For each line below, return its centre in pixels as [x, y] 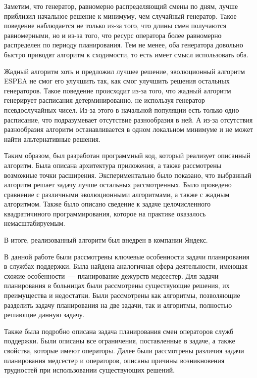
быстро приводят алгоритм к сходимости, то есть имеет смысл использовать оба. [126, 54]
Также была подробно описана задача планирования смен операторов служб [119, 331]
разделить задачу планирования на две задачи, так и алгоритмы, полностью [118, 305]
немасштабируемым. [35, 223]
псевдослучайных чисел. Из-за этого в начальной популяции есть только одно [122, 109]
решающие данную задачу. [44, 315]
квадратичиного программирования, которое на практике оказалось [105, 213]
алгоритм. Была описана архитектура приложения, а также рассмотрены [113, 165]
